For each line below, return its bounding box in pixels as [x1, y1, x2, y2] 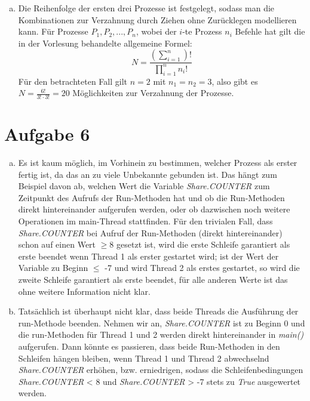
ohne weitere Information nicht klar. [18, 285, 151, 297]
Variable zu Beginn [18, 261, 88, 274]
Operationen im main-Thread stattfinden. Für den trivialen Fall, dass [18, 215, 273, 227]
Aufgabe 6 [4, 122, 90, 146]
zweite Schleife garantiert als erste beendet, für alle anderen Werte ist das [18, 273, 288, 286]
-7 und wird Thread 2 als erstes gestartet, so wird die [105, 261, 300, 274]
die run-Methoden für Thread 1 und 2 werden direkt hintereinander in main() [18, 328, 304, 341]
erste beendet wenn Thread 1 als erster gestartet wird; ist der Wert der [18, 249, 279, 262]
